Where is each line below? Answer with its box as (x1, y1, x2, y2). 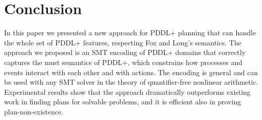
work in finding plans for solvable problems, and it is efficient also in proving (4, 96, 241, 107)
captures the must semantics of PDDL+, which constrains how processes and (4, 56, 243, 67)
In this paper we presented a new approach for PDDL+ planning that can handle (4, 27, 256, 38)
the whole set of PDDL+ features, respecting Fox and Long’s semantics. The (4, 37, 241, 47)
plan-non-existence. (4, 106, 64, 116)
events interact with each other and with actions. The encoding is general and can (4, 67, 258, 77)
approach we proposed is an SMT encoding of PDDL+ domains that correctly (4, 47, 246, 57)
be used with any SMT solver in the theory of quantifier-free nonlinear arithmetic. (4, 77, 258, 87)
